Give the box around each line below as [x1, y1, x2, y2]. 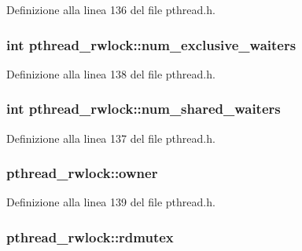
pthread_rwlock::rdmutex [6, 227, 174, 246]
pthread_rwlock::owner [6, 163, 158, 183]
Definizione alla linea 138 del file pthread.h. [6, 65, 215, 82]
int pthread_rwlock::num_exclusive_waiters [6, 35, 296, 54]
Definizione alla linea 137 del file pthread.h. [6, 129, 215, 146]
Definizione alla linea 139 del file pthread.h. [6, 194, 215, 210]
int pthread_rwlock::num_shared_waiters [6, 99, 281, 118]
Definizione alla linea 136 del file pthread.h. [6, 2, 215, 17]
